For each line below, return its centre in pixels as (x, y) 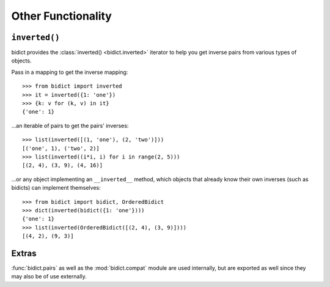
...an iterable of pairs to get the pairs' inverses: (70, 125)
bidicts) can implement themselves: (56, 188)
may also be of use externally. (49, 277)
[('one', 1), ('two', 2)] (61, 148)
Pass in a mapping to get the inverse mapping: (70, 72)
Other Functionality (62, 16)
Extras (24, 253)
